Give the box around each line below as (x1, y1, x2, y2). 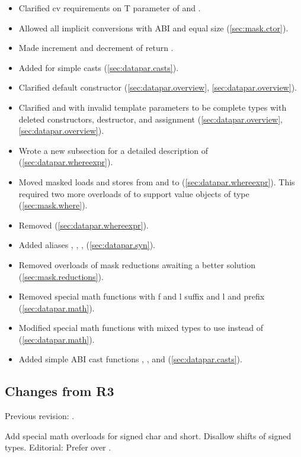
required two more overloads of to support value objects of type (18, 187, 249, 199)
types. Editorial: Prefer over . (5, 441, 111, 453)
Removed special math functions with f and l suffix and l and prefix (18, 290, 265, 302)
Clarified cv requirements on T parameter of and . (18, 2, 201, 14)
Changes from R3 (5, 382, 114, 400)
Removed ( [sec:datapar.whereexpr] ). (18, 218, 149, 231)
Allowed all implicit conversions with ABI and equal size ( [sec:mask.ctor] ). (18, 21, 289, 34)
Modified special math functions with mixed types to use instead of (18, 321, 264, 334)
